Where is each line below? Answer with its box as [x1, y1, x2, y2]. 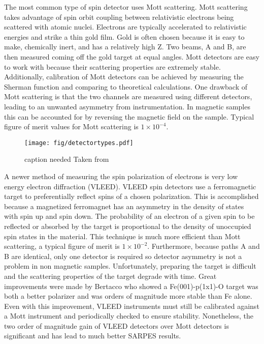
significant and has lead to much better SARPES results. [4, 330, 181, 341]
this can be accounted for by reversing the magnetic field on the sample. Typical [4, 111, 254, 122]
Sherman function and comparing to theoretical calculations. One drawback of [4, 81, 247, 92]
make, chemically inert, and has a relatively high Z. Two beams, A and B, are [4, 41, 246, 52]
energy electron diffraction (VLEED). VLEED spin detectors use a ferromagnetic [4, 181, 256, 191]
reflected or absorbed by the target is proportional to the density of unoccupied [4, 220, 251, 231]
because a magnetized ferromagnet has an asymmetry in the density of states [4, 200, 244, 211]
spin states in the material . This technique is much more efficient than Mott [4, 231, 241, 241]
